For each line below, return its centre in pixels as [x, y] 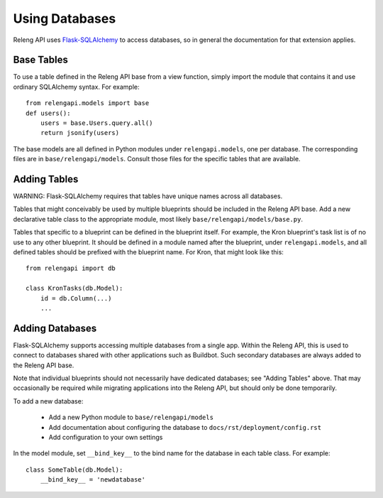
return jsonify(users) [80, 133]
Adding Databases [55, 328]
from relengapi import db [71, 269]
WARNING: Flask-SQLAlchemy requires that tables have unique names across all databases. [148, 196]
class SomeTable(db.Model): [74, 470]
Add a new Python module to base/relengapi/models [131, 417]
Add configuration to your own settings [106, 438]
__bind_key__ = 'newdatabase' [93, 480]
